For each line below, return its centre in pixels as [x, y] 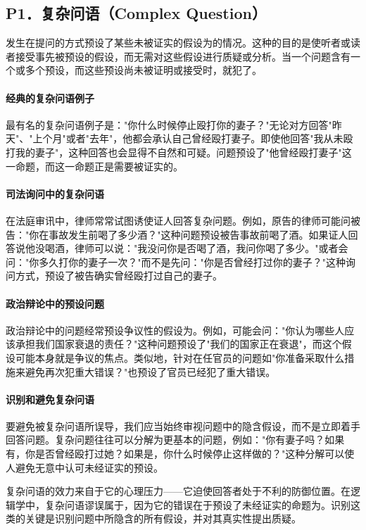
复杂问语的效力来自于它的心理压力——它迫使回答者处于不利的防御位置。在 [178, 491]
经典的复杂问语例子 [50, 97]
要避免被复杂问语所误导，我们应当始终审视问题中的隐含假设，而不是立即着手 [183, 425]
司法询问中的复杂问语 [55, 193]
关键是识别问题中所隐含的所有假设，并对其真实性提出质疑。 [163, 518]
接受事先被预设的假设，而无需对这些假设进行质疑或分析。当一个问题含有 [183, 56]
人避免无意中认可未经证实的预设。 [84, 467]
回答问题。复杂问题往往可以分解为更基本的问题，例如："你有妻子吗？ [165, 440]
